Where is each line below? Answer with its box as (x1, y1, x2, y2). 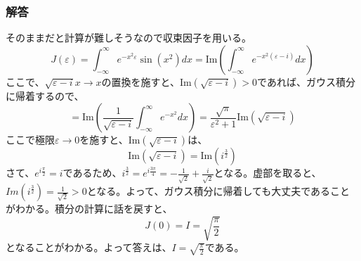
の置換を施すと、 (101, 74, 180, 89)
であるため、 (63, 165, 122, 180)
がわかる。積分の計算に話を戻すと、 (6, 201, 173, 216)
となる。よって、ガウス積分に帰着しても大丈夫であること (86, 184, 350, 198)
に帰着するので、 (6, 88, 84, 103)
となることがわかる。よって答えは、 (6, 240, 172, 255)
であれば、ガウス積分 (257, 74, 355, 89)
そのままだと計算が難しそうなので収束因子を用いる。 (6, 30, 251, 45)
